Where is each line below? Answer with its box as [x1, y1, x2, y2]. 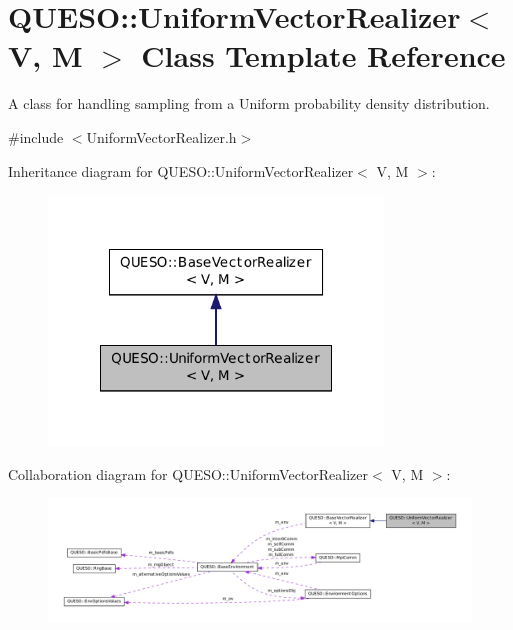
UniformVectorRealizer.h [86, 126, 237, 147]
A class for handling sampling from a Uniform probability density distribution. [8, 93, 490, 114]
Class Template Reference [141, 35, 506, 76]
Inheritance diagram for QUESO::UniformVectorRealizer [8, 160, 354, 181]
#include [8, 126, 64, 147]
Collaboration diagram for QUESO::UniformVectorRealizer [8, 463, 369, 484]
